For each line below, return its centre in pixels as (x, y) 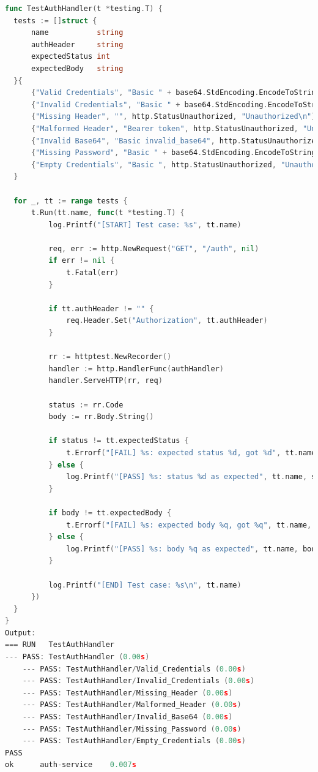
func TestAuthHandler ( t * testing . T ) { (84, 9)
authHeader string (77, 44)
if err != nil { (82, 261)
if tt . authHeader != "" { (101, 308)
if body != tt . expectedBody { (110, 513)
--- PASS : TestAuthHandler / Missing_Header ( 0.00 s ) (128, 693)
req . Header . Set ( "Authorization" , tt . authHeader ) (167, 321)
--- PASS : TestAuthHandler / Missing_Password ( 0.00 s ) (132, 729)
